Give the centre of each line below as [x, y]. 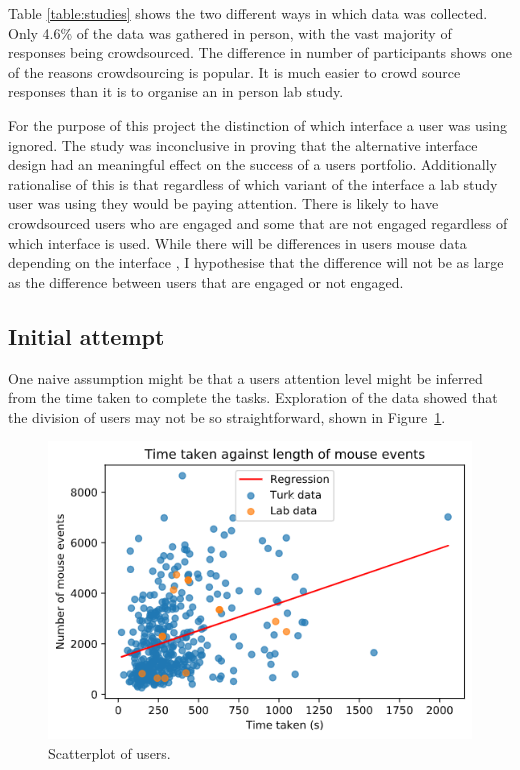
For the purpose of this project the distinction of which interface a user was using [258, 124]
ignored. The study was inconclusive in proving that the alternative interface [243, 144]
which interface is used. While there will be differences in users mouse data [237, 242]
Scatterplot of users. [109, 752]
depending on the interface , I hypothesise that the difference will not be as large [256, 262]
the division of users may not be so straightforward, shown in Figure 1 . [227, 416]
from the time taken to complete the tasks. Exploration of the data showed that [253, 397]
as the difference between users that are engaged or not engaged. [206, 281]
